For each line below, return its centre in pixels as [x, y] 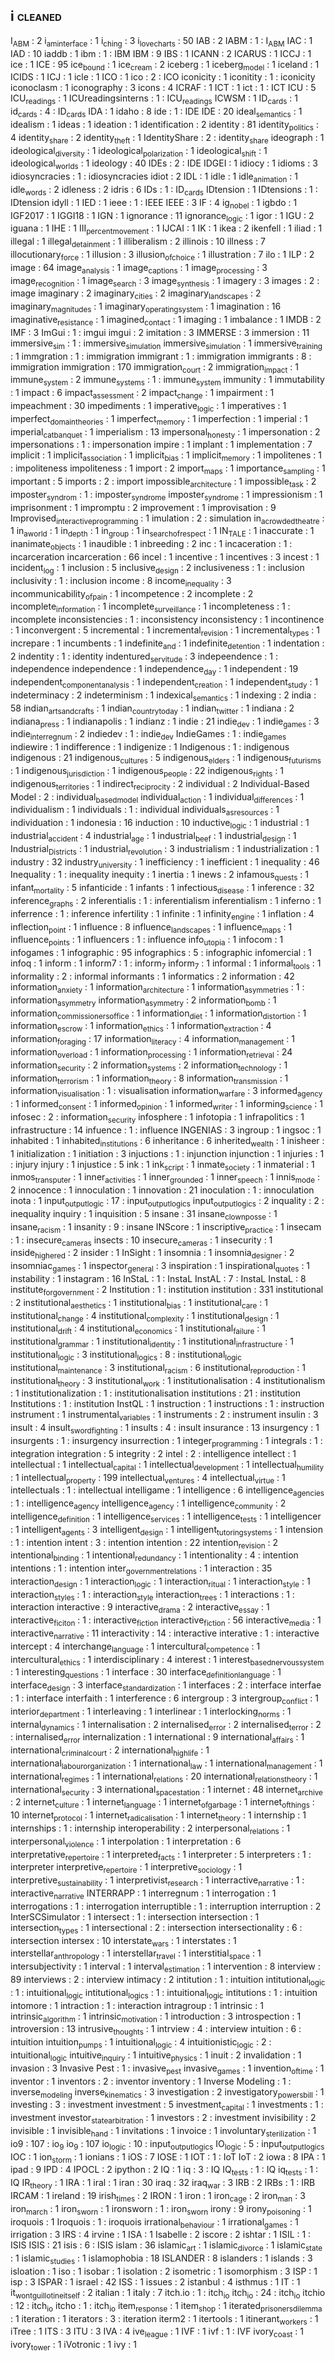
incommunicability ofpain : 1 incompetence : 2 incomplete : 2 [132, 594]
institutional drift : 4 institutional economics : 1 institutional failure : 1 [138, 1329]
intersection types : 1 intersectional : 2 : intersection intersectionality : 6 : [156, 1928]
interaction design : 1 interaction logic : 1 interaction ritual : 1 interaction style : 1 [160, 1582]
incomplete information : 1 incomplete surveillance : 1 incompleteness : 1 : [150, 607]
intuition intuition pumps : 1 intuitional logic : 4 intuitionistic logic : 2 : [141, 2043]
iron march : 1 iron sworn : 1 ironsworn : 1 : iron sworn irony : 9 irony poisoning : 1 [161, 2209]
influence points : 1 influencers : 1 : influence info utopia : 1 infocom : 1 [147, 941]
